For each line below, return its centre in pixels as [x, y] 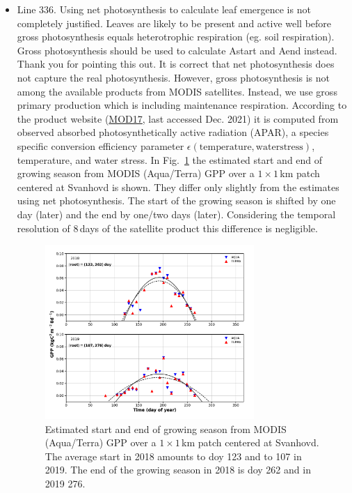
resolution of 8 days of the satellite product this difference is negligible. [167, 228]
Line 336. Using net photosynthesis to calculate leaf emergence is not [164, 9]
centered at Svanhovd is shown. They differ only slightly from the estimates [178, 187]
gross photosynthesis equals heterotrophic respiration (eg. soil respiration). [176, 37]
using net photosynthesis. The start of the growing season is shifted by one [176, 200]
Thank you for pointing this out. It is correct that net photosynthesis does [176, 64]
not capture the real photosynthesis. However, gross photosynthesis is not [174, 77]
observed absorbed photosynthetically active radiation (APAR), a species [173, 132]
